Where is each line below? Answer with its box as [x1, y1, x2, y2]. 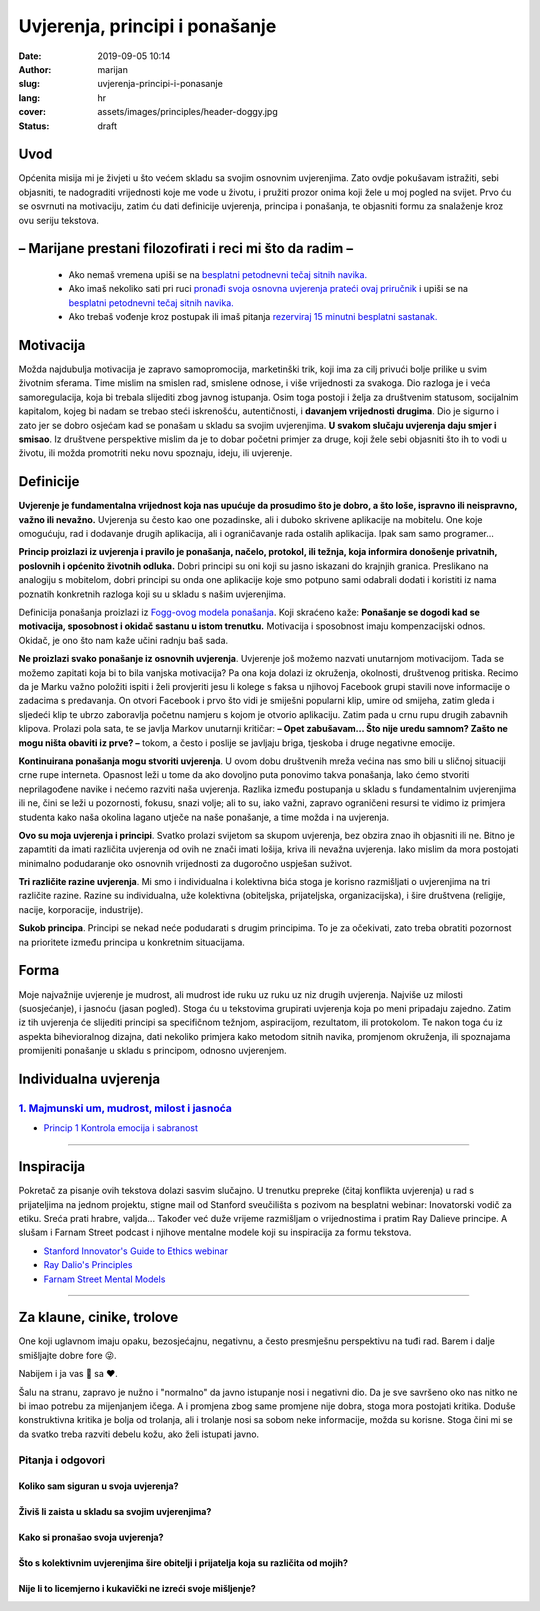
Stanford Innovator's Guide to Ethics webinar [43, 1245, 229, 1257]
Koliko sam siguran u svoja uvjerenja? [18, 1480, 179, 1492]
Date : [18, 50, 42, 62]
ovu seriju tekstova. [18, 214, 100, 226]
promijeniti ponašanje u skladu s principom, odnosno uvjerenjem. [18, 1045, 287, 1057]
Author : [18, 63, 52, 75]
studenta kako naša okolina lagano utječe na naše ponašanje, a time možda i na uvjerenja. [18, 811, 390, 823]
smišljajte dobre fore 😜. [18, 1349, 117, 1361]
